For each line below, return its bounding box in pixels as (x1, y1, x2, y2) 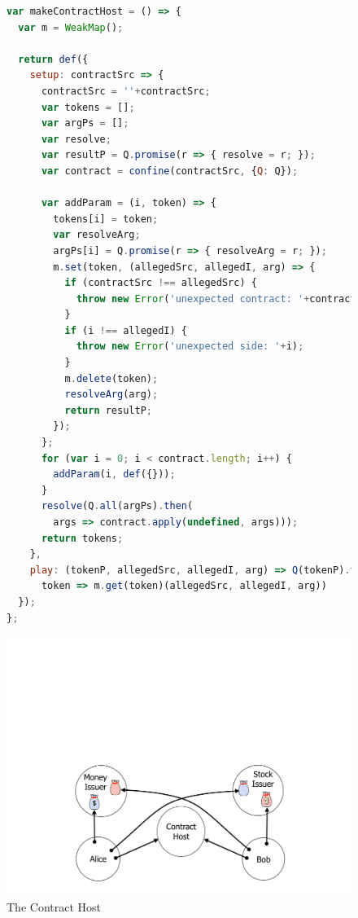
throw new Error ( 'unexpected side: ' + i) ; (76, 340, 304, 353)
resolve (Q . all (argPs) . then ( (41, 500, 194, 512)
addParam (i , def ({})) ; (53, 468, 176, 481)
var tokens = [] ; (41, 101, 135, 113)
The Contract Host (7, 898, 101, 916)
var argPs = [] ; (41, 117, 129, 130)
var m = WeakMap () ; (18, 21, 124, 33)
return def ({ (18, 53, 89, 65)
